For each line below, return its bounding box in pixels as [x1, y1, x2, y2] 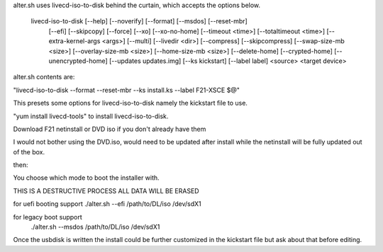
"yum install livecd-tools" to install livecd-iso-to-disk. [13, 112, 169, 120]
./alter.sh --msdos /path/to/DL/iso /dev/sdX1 [30, 223, 160, 231]
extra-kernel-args [48, 37, 101, 45]
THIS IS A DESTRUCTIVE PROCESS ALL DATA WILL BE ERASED [13, 186, 199, 195]
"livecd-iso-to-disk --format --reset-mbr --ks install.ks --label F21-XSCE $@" [13, 86, 240, 94]
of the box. [13, 147, 45, 156]
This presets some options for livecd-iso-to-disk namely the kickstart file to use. [13, 99, 248, 108]
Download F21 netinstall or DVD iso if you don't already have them [13, 125, 206, 133]
